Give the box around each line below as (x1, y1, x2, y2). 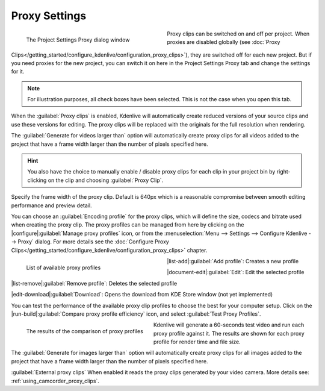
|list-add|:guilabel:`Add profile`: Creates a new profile (167, 257, 299, 264)
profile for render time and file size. (153, 338, 241, 346)
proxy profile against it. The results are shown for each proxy (153, 330, 305, 337)
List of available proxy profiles (26, 264, 101, 271)
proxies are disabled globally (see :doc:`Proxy (167, 38, 280, 45)
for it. (11, 68, 25, 75)
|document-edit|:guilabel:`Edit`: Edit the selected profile (167, 269, 305, 276)
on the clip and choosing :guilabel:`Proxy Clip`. (48, 177, 164, 184)
